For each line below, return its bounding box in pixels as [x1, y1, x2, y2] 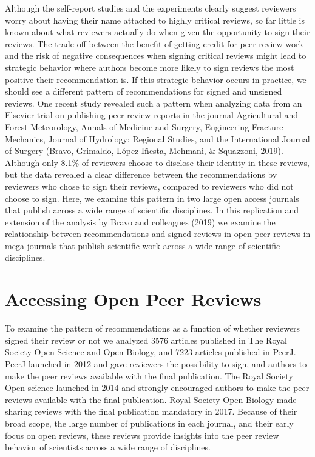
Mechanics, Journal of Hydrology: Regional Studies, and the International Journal [5, 132, 310, 145]
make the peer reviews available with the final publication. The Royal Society [5, 369, 293, 382]
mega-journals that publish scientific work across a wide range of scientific [5, 239, 280, 252]
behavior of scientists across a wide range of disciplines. [5, 441, 211, 453]
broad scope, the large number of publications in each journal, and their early [5, 416, 294, 429]
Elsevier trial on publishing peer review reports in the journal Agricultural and [5, 108, 299, 121]
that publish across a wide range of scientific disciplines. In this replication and [5, 204, 299, 216]
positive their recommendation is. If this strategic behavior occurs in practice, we [5, 73, 307, 85]
